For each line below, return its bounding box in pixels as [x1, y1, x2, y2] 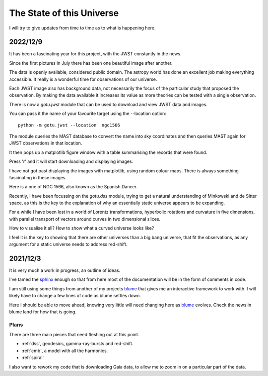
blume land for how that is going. [9, 309, 77, 315]
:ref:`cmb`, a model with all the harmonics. [21, 348, 108, 354]
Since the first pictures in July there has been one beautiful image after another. [9, 60, 173, 66]
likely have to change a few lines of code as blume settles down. [9, 293, 141, 299]
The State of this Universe [9, 7, 119, 18]
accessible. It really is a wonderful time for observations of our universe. [9, 76, 157, 82]
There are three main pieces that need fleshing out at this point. [9, 332, 139, 338]
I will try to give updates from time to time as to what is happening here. [9, 25, 156, 31]
